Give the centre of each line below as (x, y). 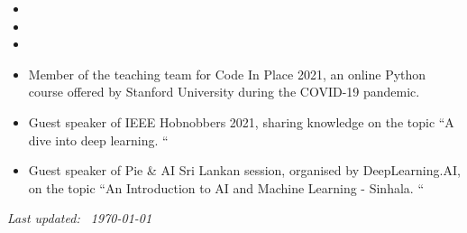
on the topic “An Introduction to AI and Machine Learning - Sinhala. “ (226, 187)
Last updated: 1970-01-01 (80, 218)
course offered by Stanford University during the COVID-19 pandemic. (224, 92)
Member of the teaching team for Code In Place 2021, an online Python (227, 74)
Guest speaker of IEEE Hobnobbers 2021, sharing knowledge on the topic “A (241, 121)
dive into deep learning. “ (98, 140)
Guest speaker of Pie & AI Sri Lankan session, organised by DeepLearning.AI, (244, 170)
